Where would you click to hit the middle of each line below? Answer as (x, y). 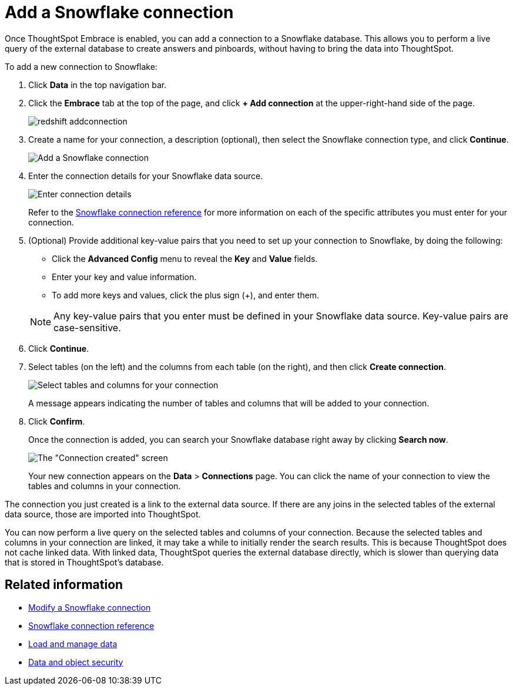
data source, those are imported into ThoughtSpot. (103, 514)
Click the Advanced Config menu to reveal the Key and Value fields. (185, 258)
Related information (64, 585)
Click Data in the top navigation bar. (98, 85)
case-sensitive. (87, 327)
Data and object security (76, 662)
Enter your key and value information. (124, 277)
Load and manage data (73, 644)
